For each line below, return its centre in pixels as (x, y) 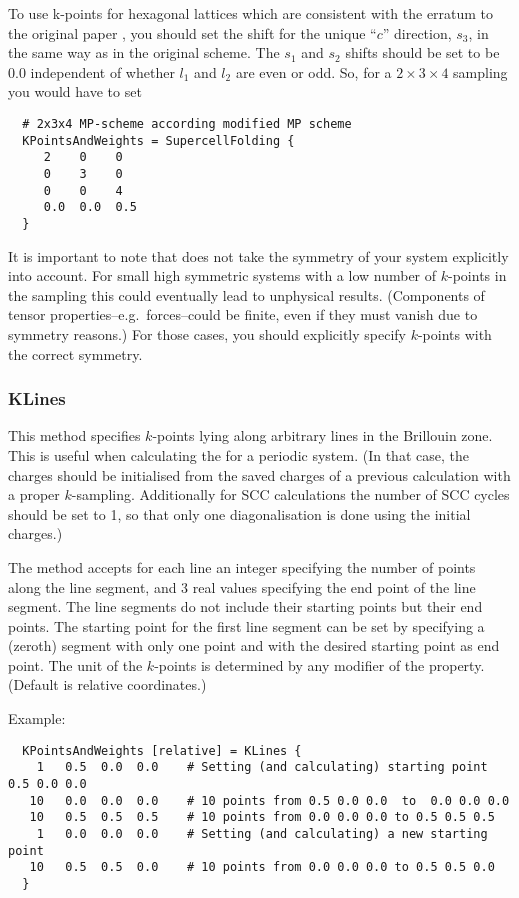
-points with (454, 333)
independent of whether (102, 71)
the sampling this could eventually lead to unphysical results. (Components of (246, 294)
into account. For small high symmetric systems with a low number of (222, 275)
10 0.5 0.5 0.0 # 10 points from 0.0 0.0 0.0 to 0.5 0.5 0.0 (262, 867)
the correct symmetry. (75, 353)
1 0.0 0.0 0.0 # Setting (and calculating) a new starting (262, 833)
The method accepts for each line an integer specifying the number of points (242, 566)
